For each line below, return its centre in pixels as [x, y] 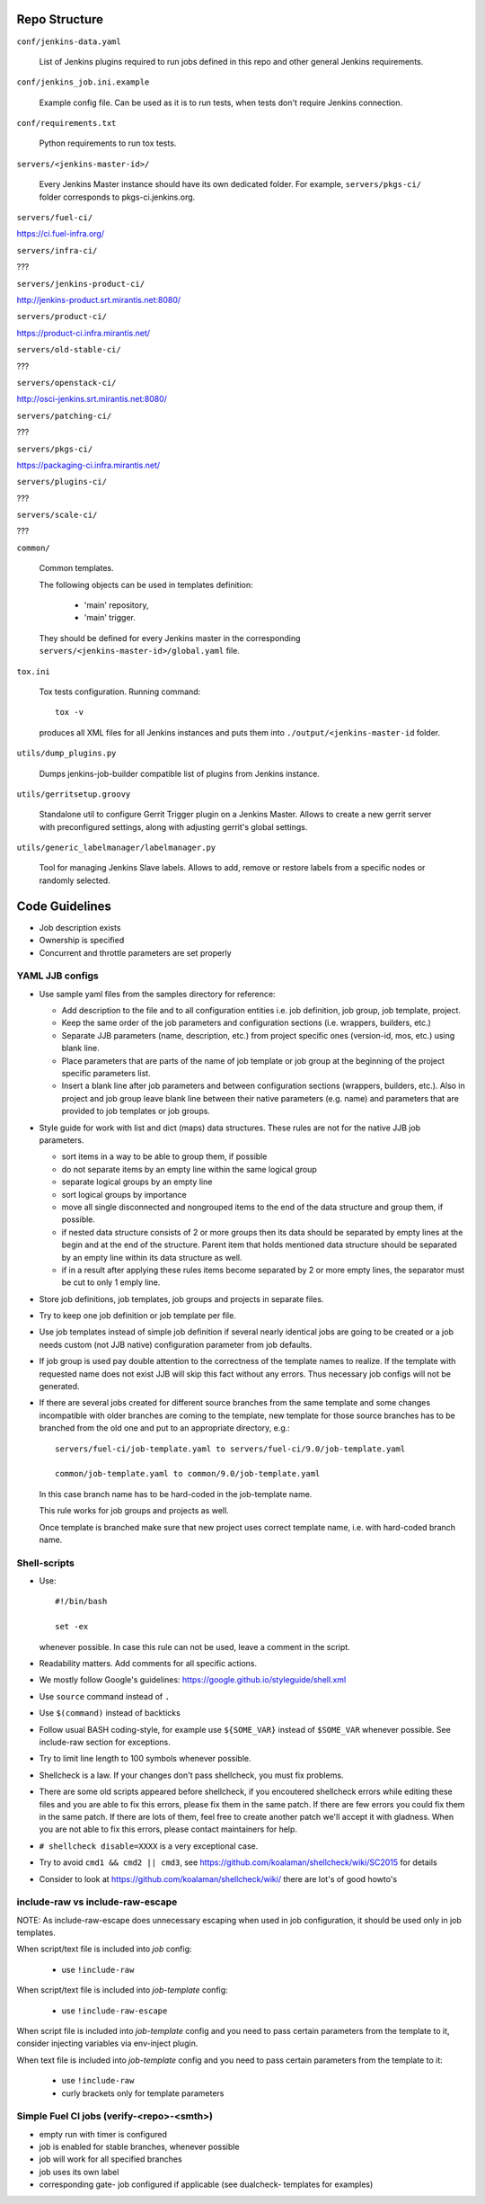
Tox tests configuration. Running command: [120, 692]
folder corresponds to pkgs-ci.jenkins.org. [117, 197]
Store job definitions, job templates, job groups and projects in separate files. [181, 1298]
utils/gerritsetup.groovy [74, 794]
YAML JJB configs [57, 976]
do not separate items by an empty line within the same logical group [190, 1169]
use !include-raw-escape [115, 2011]
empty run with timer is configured [103, 2134]
